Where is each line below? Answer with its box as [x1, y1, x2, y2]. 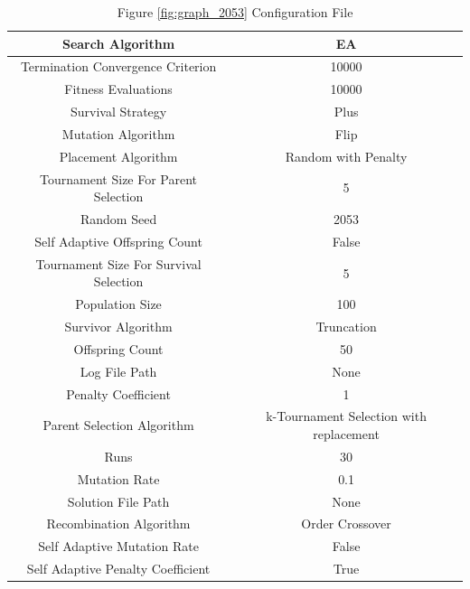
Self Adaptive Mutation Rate [38, 537, 199, 556]
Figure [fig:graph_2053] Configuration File [117, 3, 353, 21]
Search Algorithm [61, 33, 175, 52]
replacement [313, 425, 380, 444]
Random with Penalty [285, 146, 408, 165]
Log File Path [80, 361, 157, 380]
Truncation [315, 317, 377, 336]
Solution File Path [67, 491, 170, 510]
